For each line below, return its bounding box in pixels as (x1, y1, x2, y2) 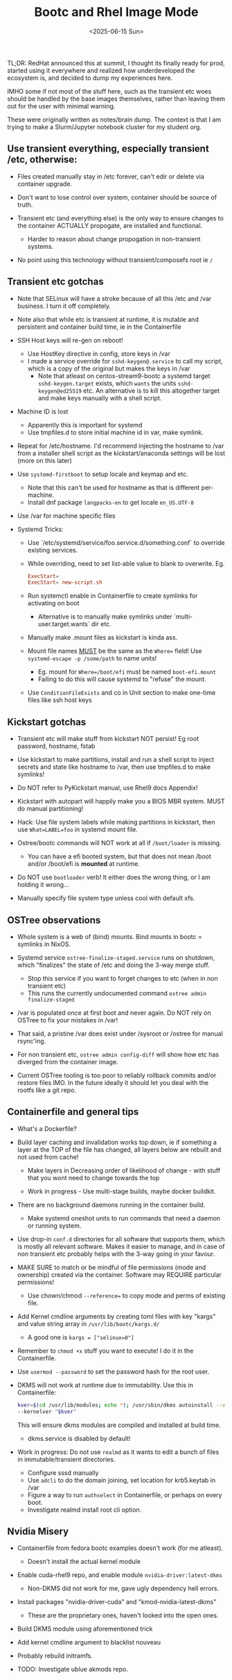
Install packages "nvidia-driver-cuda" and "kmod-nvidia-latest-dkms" (17, 1598, 217, 1606)
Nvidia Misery (7, 1525, 69, 1537)
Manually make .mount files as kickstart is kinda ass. (27, 633, 178, 642)
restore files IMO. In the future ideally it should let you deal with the (17, 1078, 209, 1086)
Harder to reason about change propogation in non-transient (27, 234, 201, 243)
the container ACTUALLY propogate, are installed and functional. (17, 221, 203, 229)
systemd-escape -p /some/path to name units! (27, 654, 157, 662)
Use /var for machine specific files (17, 512, 116, 520)
